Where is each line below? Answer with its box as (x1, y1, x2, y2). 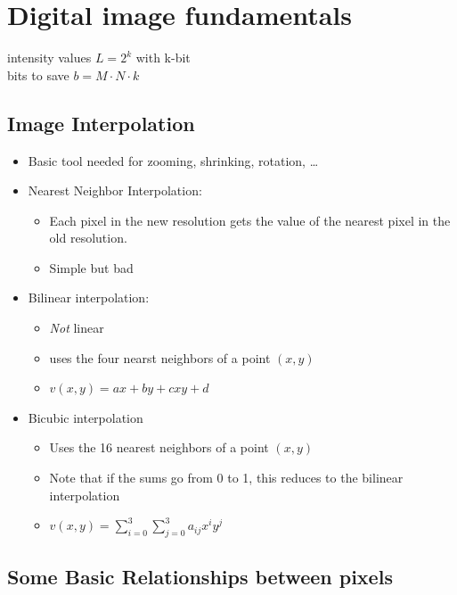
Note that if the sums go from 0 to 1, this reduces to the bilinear (49, 468, 404, 487)
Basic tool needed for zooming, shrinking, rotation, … (28, 151, 319, 169)
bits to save (7, 65, 69, 84)
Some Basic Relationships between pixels (7, 563, 393, 591)
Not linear (49, 318, 104, 337)
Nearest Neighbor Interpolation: (28, 181, 202, 200)
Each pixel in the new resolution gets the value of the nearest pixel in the (49, 211, 451, 229)
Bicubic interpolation (28, 408, 143, 426)
